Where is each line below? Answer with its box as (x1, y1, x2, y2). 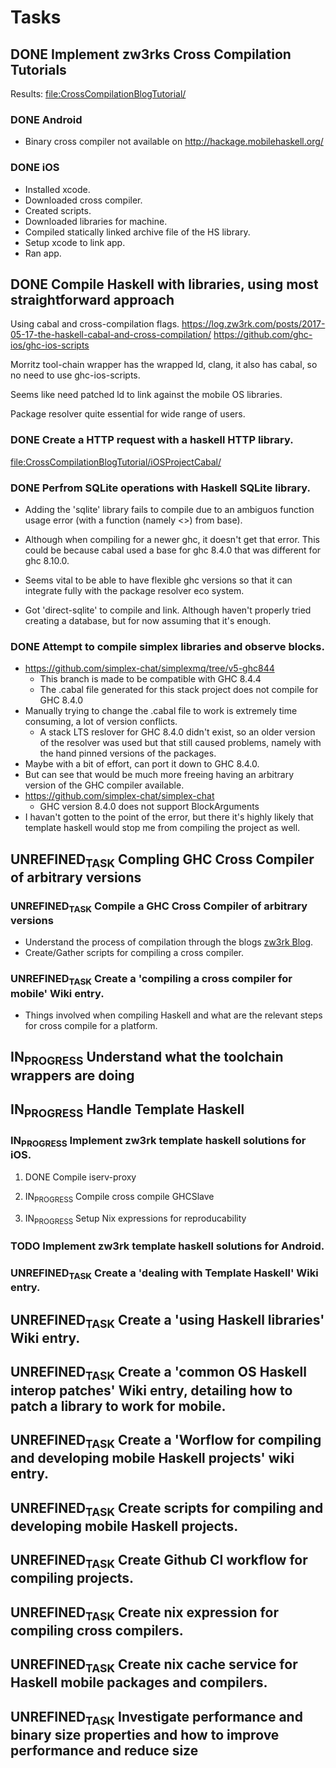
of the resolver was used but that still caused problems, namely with (39, 737, 322, 749)
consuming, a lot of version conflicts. (24, 716, 178, 728)
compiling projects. (10, 1570, 135, 1587)
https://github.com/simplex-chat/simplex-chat (24, 790, 215, 802)
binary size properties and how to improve (10, 1727, 280, 1744)
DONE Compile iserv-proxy (24, 1171, 137, 1183)
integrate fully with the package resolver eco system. (24, 585, 245, 596)
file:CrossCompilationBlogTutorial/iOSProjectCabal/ (10, 456, 222, 468)
